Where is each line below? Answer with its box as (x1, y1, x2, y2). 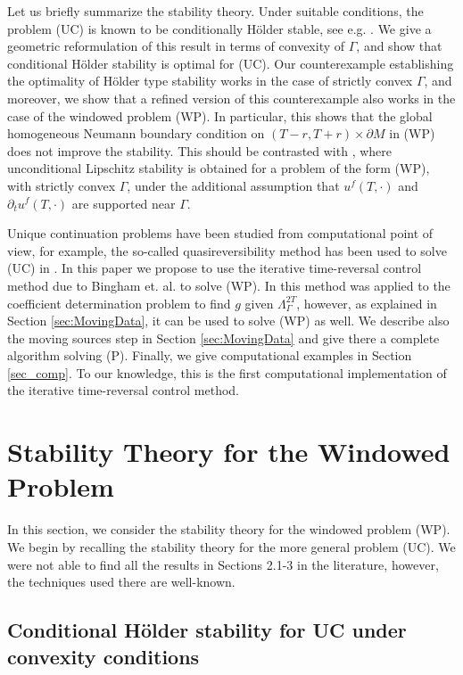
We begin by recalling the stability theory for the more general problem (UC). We (7, 537, 456, 556)
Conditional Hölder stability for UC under (7, 616, 407, 644)
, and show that (356, 37, 442, 55)
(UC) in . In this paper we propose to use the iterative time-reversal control (7, 259, 422, 277)
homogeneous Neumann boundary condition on (7, 124, 265, 143)
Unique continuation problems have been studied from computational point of (7, 224, 434, 243)
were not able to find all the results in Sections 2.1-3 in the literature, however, (7, 555, 439, 573)
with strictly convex (7, 176, 116, 194)
